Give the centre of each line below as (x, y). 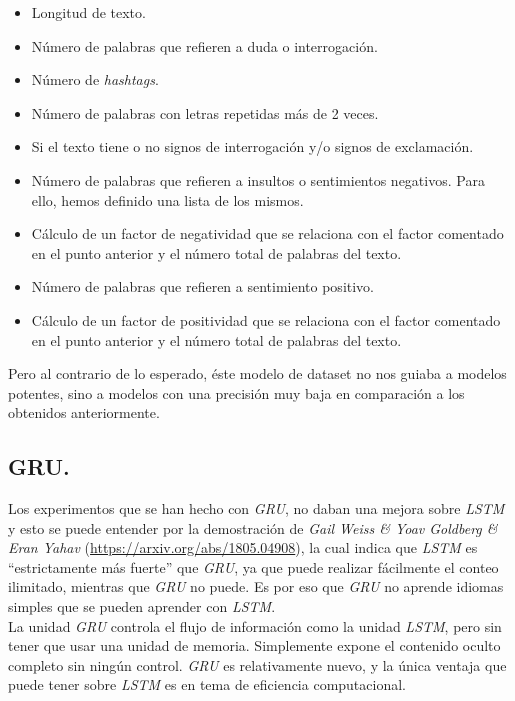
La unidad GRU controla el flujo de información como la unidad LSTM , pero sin (255, 625)
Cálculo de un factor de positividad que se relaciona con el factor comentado (266, 319)
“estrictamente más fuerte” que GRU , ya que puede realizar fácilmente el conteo (253, 566)
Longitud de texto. (88, 12)
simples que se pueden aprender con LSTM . (142, 606)
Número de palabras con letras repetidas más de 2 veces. (205, 112)
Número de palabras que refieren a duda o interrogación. (204, 45)
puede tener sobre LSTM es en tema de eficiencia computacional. (207, 684)
